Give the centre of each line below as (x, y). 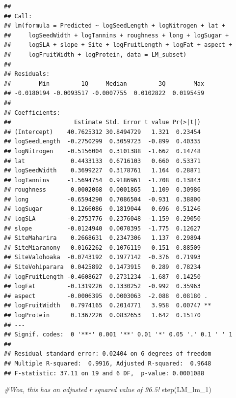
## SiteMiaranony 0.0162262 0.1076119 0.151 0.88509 (102, 248)
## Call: (18, 16)
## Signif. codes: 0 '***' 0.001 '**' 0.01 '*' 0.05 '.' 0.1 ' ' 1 (118, 335)
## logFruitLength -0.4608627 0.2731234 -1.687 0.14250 (102, 277)
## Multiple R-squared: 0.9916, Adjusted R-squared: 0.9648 (108, 363)
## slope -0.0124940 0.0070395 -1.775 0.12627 (102, 228)
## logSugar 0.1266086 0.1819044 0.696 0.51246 (102, 209)
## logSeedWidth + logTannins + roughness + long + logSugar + (117, 35)
